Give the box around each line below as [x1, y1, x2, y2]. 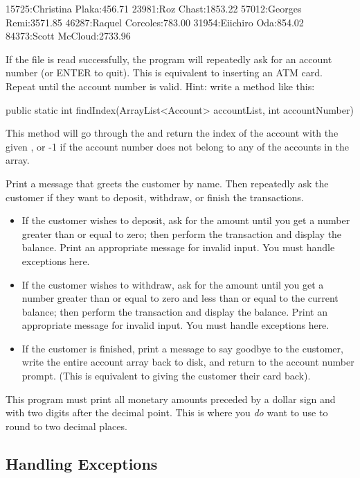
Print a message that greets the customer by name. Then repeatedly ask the [6, 176, 329, 190]
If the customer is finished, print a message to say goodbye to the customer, [21, 341, 343, 355]
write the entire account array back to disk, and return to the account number [21, 355, 354, 369]
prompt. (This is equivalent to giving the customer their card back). [21, 368, 311, 383]
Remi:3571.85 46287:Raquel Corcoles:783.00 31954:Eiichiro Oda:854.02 [6, 15, 304, 29]
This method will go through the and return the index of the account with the [6, 126, 339, 140]
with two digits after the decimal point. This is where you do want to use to [6, 405, 328, 420]
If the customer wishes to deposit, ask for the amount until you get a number [21, 213, 350, 228]
